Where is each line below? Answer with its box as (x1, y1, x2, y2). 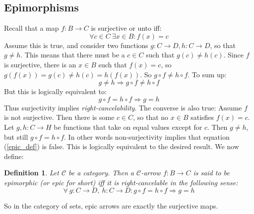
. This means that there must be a (20, 50, 125, 60)
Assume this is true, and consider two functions (4, 40, 148, 50)
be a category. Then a (68, 167, 134, 178)
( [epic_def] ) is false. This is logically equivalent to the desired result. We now (4, 141, 239, 152)
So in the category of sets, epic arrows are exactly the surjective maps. (4, 200, 218, 211)
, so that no (133, 112, 169, 122)
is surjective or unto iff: (91, 23, 162, 33)
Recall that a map (4, 23, 59, 33)
